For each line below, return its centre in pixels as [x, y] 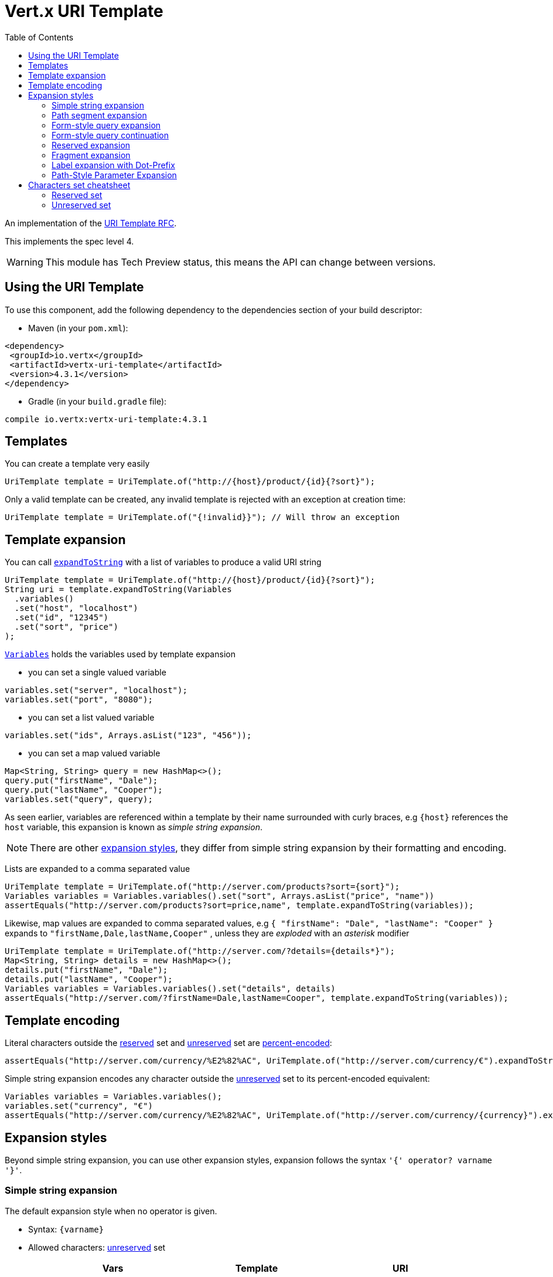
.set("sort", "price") [66, 627]
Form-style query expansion [106, 125]
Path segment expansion [99, 115]
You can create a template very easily [77, 464]
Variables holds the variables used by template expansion [120, 654]
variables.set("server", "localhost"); [96, 690]
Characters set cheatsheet [79, 185]
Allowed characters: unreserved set [97, 1247]
